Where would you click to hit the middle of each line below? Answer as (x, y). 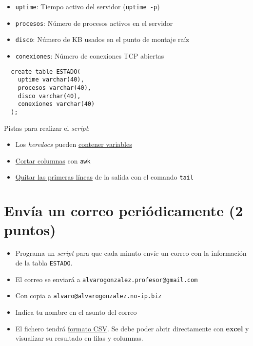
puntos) (30, 230)
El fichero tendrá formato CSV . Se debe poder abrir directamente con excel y (132, 328)
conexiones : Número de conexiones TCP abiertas (90, 55)
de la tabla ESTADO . (44, 262)
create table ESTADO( (46, 71)
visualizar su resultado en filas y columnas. (79, 338)
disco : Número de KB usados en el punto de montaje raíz (102, 39)
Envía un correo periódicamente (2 (124, 211)
